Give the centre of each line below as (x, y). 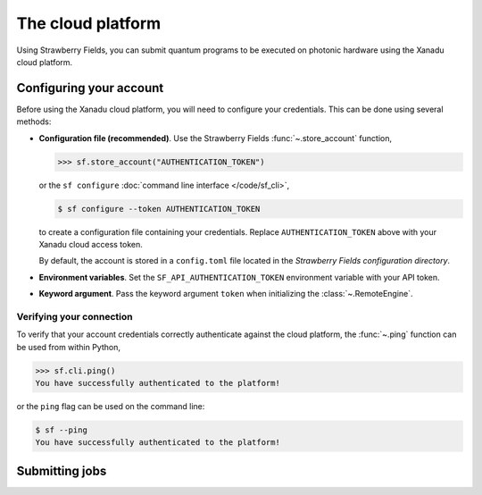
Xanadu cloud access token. (91, 244)
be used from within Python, (68, 347)
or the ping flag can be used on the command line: (111, 407)
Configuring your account (90, 88)
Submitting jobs (62, 470)
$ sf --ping (62, 430)
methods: (34, 122)
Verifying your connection (75, 316)
